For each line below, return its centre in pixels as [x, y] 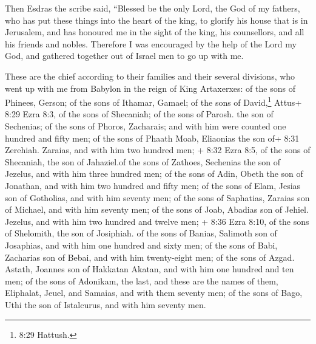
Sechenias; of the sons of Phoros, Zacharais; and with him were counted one [146, 126]
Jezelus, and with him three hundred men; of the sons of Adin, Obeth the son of [154, 174]
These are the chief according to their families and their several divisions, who [150, 76]
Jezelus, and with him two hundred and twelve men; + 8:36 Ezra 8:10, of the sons [157, 221]
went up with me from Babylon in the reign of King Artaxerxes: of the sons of [150, 88]
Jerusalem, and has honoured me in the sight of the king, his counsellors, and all [155, 32]
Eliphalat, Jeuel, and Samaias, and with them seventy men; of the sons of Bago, [154, 293]
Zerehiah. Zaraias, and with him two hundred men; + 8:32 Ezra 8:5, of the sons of [158, 150]
